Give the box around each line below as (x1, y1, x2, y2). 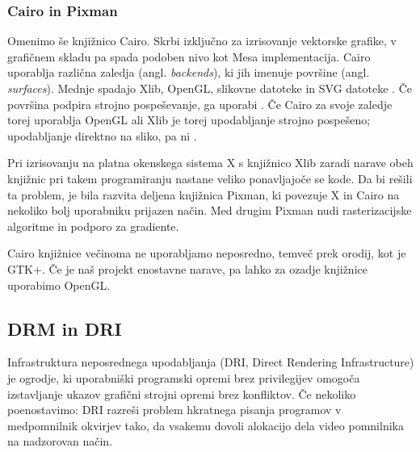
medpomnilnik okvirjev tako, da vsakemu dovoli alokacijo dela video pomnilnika (7, 416, 404, 433)
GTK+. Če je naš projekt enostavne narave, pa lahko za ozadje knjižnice (7, 260, 367, 277)
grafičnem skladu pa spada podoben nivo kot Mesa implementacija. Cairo (7, 48, 371, 65)
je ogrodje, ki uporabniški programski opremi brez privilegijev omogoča (7, 369, 360, 386)
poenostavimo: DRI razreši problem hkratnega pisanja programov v (7, 401, 342, 418)
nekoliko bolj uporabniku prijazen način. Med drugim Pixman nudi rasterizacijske (7, 202, 412, 219)
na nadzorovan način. (7, 433, 112, 450)
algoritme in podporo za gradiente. (7, 217, 179, 234)
